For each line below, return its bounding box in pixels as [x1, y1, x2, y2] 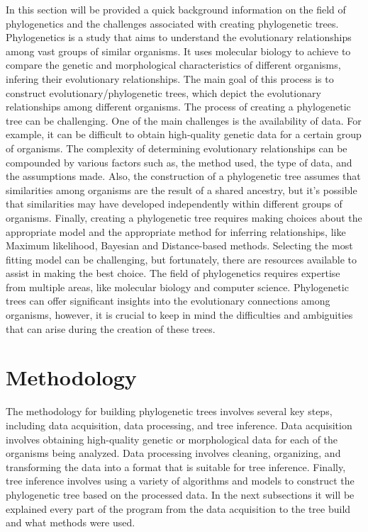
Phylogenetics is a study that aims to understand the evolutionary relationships [6, 30, 352, 45]
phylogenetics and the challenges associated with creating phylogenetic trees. [6, 16, 339, 30]
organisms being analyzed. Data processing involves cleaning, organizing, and [6, 446, 341, 460]
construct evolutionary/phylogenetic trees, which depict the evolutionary [6, 85, 321, 100]
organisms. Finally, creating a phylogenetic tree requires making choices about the [6, 210, 362, 225]
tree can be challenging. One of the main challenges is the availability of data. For [6, 113, 362, 128]
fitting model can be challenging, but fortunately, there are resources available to [6, 251, 357, 266]
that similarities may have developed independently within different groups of [6, 196, 342, 211]
